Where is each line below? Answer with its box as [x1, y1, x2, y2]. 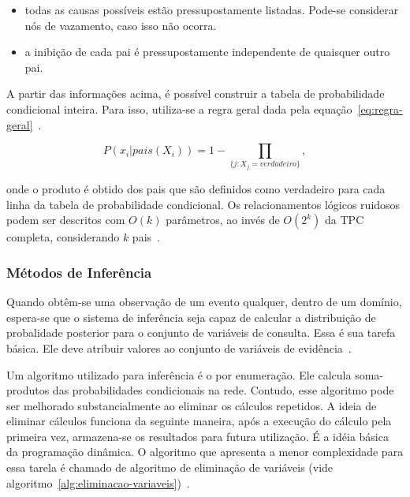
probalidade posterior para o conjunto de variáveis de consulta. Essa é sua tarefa [6, 324, 396, 341]
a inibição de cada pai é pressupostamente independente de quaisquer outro [24, 43, 390, 60]
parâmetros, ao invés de [166, 211, 280, 228]
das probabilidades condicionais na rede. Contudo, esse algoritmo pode [52, 382, 394, 398]
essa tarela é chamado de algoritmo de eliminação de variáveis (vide [6, 459, 334, 476]
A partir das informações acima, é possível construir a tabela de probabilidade [6, 85, 385, 102]
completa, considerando [6, 229, 120, 245]
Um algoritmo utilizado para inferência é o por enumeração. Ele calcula [6, 366, 352, 383]
